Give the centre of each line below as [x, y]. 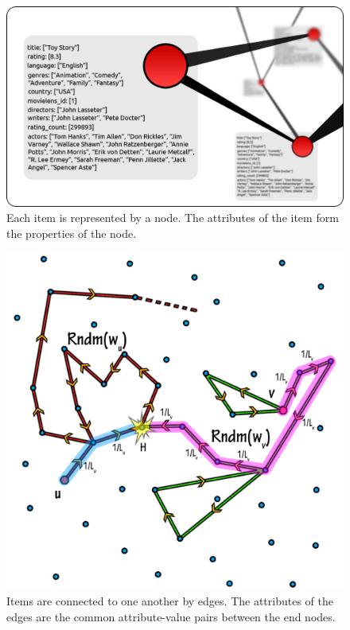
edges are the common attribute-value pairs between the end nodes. [171, 616]
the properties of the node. [72, 233]
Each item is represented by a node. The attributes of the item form [173, 218]
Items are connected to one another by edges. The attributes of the [170, 601]
